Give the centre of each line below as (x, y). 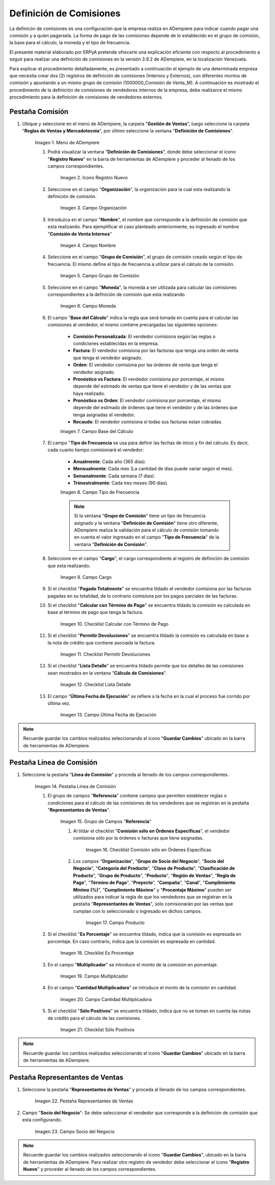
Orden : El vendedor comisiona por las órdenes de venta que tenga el (145, 365)
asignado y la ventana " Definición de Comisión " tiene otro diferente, (146, 523)
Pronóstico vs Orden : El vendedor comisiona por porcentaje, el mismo (147, 400)
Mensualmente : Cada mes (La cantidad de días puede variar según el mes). (153, 469)
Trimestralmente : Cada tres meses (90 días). (121, 483)
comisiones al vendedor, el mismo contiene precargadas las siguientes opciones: (133, 325)
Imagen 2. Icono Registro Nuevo (94, 178)
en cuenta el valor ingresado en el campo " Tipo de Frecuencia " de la (147, 537)
